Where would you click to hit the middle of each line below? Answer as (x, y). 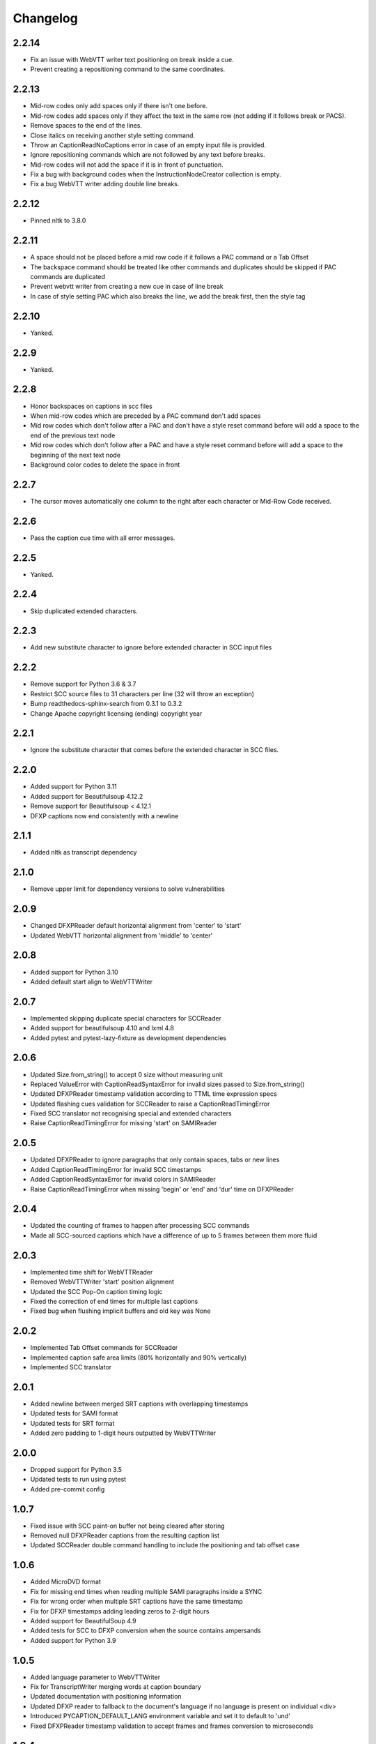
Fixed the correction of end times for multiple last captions (114, 1301)
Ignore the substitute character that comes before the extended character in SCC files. (155, 750)
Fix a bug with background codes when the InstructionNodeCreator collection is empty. (156, 174)
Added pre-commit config (68, 1489)
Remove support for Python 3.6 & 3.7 (83, 684)
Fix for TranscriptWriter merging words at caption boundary (116, 1687)
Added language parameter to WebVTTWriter (95, 1677)
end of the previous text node (73, 435)
